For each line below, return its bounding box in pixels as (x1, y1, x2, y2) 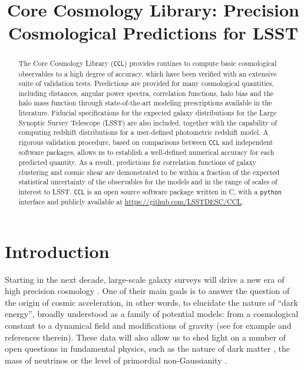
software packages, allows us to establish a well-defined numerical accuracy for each (18, 147, 275, 157)
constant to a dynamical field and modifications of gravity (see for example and (5, 319, 292, 331)
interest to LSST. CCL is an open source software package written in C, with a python (18, 186, 282, 196)
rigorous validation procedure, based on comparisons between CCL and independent (18, 137, 273, 147)
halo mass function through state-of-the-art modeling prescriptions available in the (18, 98, 272, 108)
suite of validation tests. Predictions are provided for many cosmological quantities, (18, 78, 274, 88)
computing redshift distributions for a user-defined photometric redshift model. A (18, 127, 269, 137)
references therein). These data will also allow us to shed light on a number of (5, 331, 286, 343)
